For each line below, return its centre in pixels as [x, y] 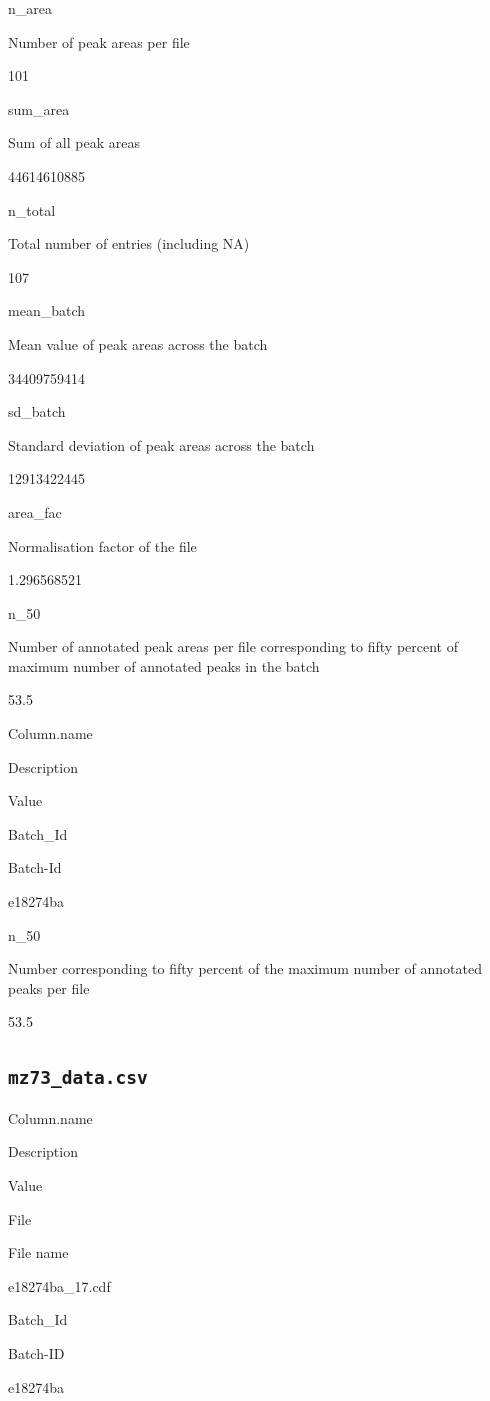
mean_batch [46, 310]
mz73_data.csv [78, 1078]
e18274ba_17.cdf [59, 1285]
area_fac [35, 511]
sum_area [39, 108]
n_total [32, 209]
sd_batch [37, 411]
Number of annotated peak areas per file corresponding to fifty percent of [233, 646]
